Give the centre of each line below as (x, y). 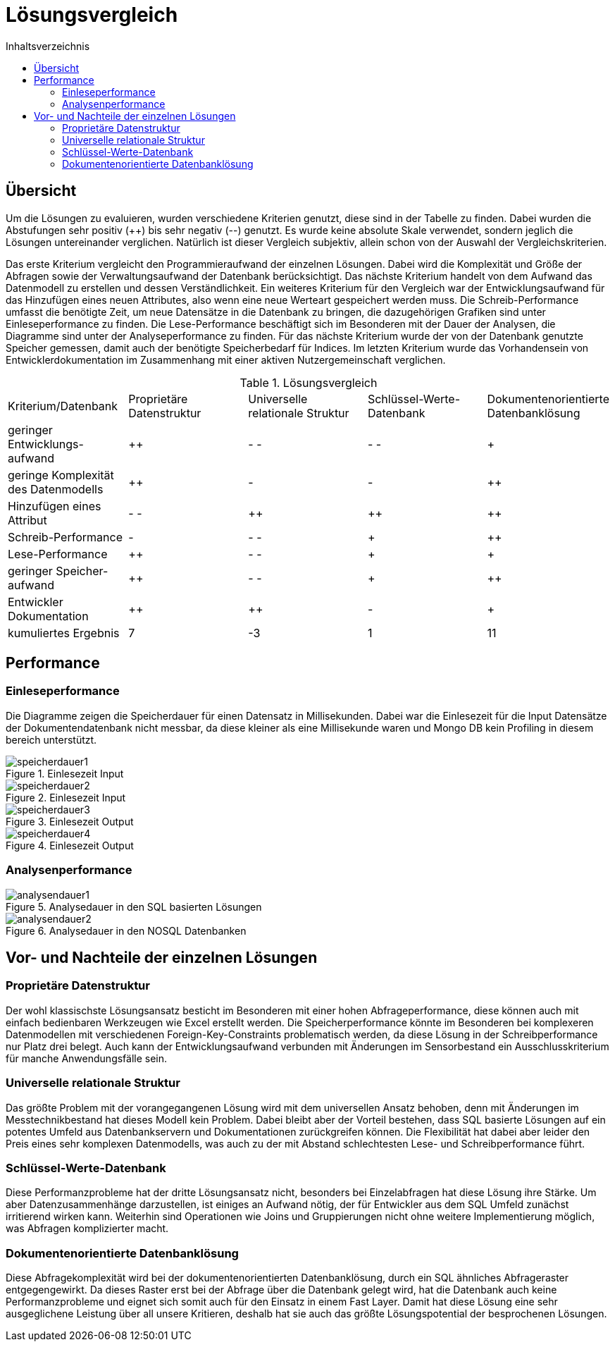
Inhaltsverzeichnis (48, 46)
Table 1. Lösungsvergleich (309, 382)
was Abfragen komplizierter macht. (87, 1229)
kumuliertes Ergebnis (64, 633)
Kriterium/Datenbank (63, 406)
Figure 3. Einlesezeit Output (70, 821)
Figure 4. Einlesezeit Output (70, 845)
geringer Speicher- (58, 571)
